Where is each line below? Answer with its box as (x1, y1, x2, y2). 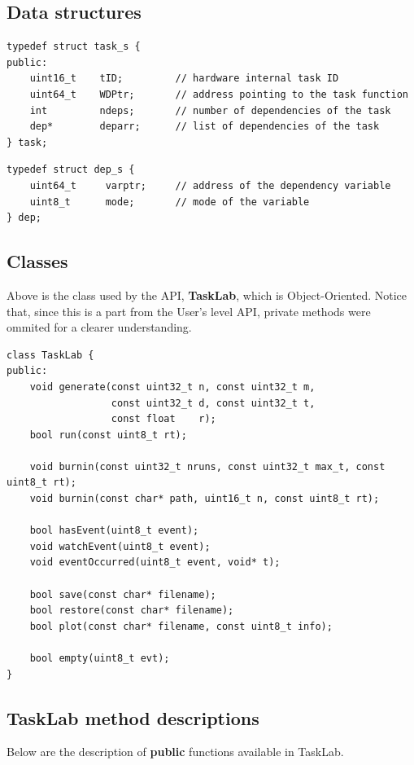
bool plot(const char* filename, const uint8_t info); (29, 620, 333, 632)
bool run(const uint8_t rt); (29, 429, 187, 441)
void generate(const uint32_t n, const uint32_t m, (29, 380, 316, 393)
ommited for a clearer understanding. (7, 319, 192, 336)
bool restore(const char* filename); (29, 605, 234, 617)
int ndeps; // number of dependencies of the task (29, 104, 391, 117)
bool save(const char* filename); (29, 588, 216, 600)
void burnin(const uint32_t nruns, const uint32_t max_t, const (29, 460, 386, 473)
